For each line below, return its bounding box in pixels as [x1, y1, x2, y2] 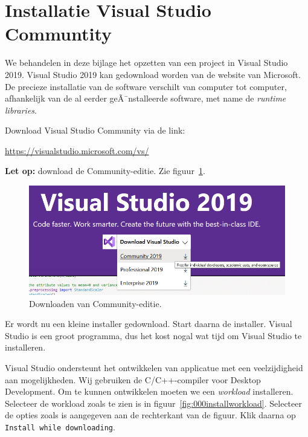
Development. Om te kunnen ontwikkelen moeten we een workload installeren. [5, 385, 294, 398]
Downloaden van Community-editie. [29, 297, 162, 309]
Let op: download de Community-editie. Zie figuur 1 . [5, 164, 205, 177]
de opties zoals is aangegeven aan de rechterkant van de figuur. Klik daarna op [5, 409, 296, 421]
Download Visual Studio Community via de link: [5, 124, 185, 137]
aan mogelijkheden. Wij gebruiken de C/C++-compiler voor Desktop [5, 373, 261, 386]
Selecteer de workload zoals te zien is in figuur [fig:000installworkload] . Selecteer [5, 397, 302, 409]
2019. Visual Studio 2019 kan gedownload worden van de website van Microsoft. [5, 68, 301, 80]
